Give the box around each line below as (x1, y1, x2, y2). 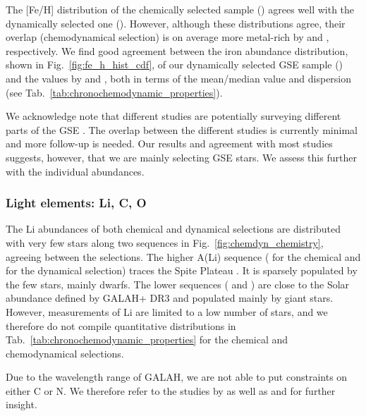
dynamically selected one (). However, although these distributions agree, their (6, 16, 346, 30)
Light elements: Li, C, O (6, 194, 147, 212)
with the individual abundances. (6, 164, 145, 178)
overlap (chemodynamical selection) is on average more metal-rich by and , (6, 30, 329, 44)
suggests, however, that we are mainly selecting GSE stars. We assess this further (6, 149, 357, 164)
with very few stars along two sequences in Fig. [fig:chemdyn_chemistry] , (6, 235, 324, 250)
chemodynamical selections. (6, 345, 124, 360)
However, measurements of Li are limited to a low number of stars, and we (6, 304, 328, 319)
